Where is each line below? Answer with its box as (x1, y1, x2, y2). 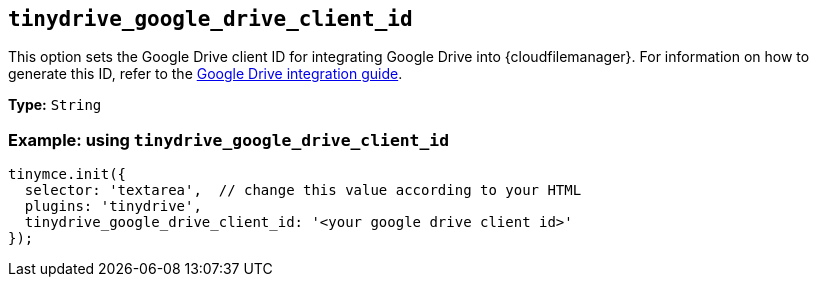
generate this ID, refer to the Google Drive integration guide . (8, 65, 403, 83)
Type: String (8, 96, 102, 114)
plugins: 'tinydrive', (24, 198, 202, 215)
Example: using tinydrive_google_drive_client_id (8, 129, 450, 150)
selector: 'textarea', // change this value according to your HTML (24, 182, 582, 199)
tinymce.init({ (8, 166, 127, 183)
